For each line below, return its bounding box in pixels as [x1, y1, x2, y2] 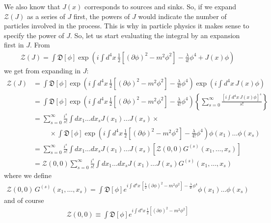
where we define [4, 170, 52, 180]
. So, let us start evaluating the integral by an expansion [70, 30, 240, 40]
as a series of [27, 11, 65, 21]
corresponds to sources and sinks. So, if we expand [84, 1, 236, 11]
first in [4, 40, 24, 50]
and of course [4, 195, 44, 205]
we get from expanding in [4, 66, 81, 75]
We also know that [4, 1, 60, 11]
